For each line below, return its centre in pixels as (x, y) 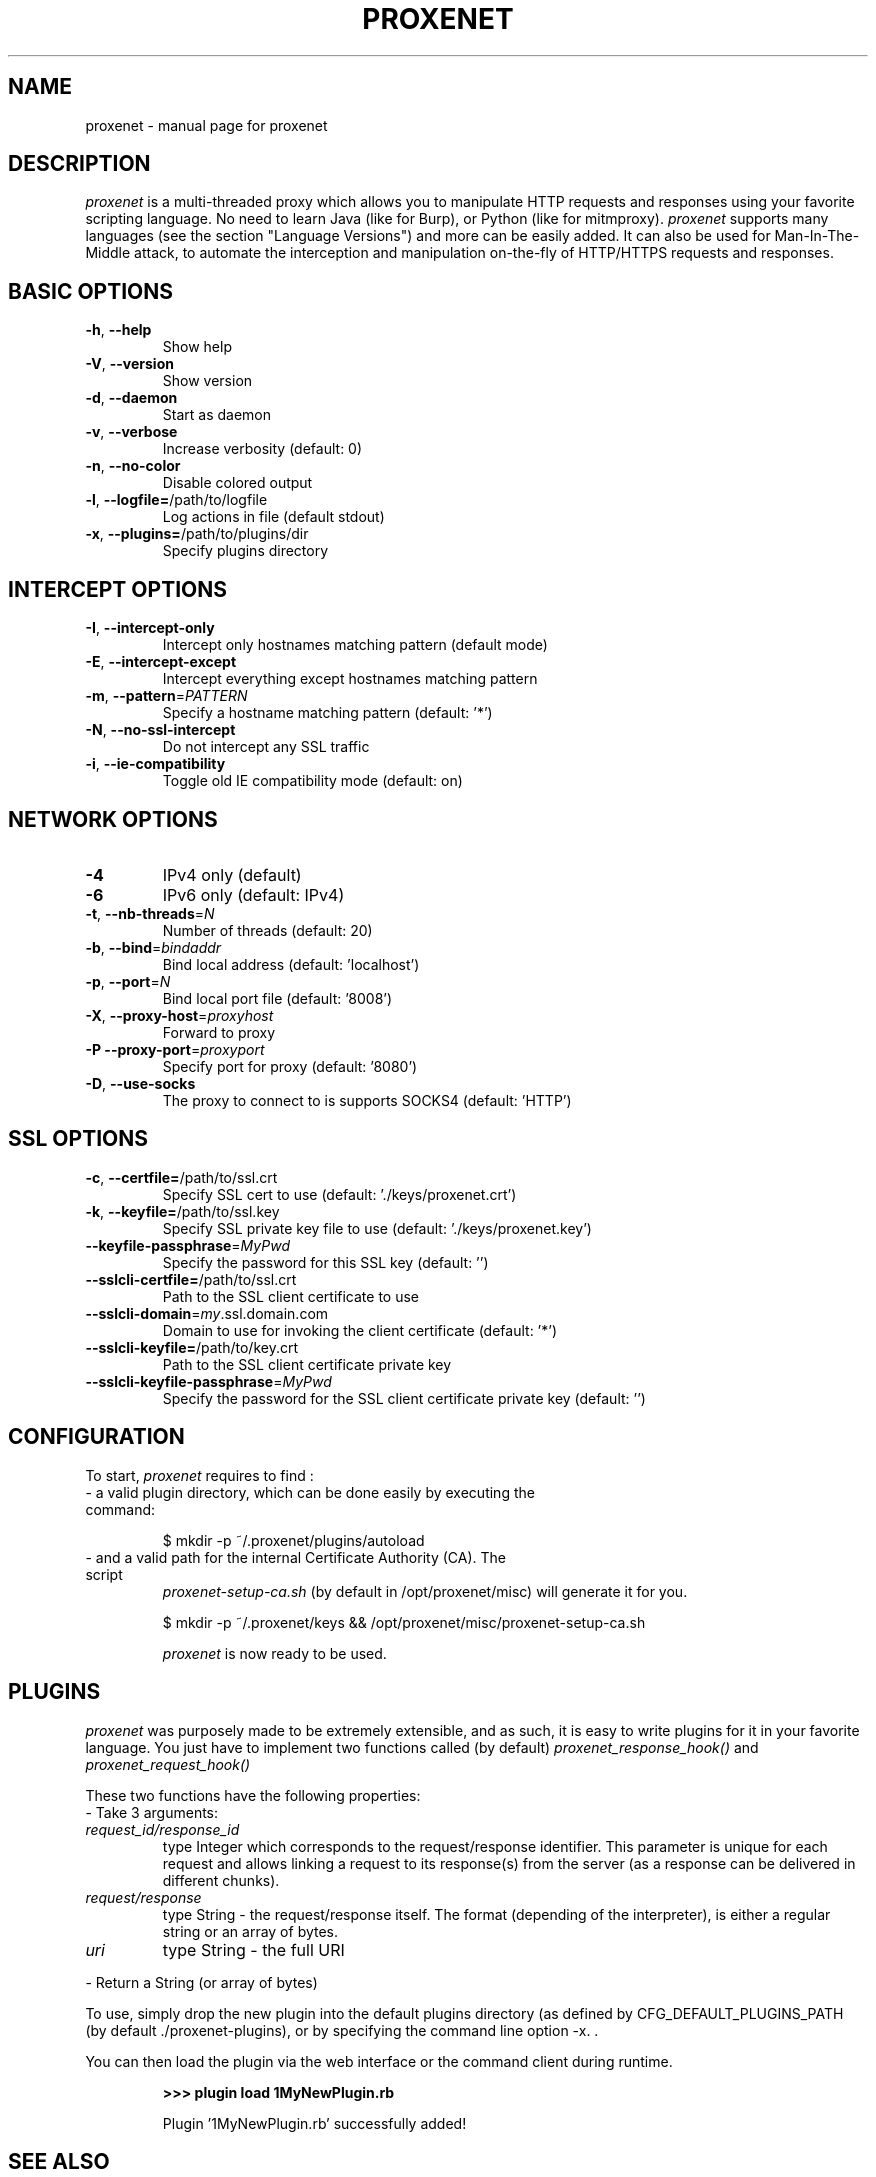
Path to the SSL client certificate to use (291, 1296)
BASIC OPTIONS (91, 291)
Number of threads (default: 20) (267, 930)
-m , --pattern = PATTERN (166, 696)
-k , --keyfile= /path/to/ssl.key (182, 1211)
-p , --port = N (128, 981)
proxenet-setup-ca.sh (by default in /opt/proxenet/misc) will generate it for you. (425, 1591)
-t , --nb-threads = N (150, 913)
